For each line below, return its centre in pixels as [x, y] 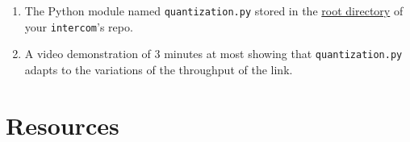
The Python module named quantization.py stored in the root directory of [214, 10]
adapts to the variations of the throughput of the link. [159, 69]
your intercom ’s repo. [79, 26]
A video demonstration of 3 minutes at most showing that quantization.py [213, 54]
